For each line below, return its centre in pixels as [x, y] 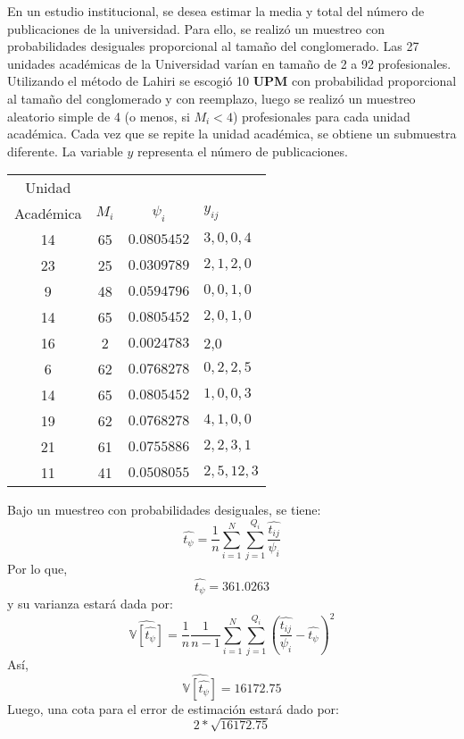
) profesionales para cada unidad [321, 116]
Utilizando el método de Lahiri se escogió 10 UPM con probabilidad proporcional [232, 81]
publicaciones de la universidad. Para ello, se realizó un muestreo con [196, 28]
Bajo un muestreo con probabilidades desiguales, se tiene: [164, 510]
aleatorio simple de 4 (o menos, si [99, 116]
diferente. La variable [65, 151]
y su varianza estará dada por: [90, 604]
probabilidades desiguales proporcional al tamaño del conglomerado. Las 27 [213, 46]
